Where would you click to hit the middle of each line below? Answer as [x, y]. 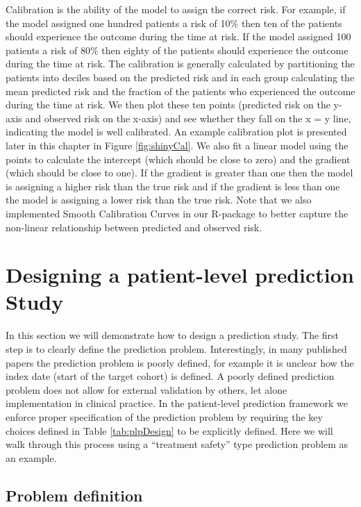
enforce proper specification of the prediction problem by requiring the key [164, 416]
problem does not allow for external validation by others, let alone [146, 389]
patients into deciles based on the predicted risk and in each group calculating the [180, 77]
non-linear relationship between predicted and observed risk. [134, 227]
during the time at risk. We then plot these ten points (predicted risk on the [168, 105]
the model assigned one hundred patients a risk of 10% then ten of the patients [174, 23]
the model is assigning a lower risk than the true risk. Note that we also [159, 200]
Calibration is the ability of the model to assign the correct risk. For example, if [176, 9]
